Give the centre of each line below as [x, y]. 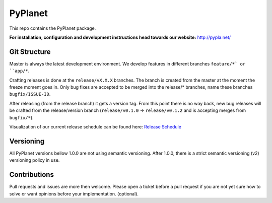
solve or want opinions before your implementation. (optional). [74, 193]
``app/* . [19, 71]
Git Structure [30, 52]
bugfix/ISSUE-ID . [30, 94]
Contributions [31, 175]
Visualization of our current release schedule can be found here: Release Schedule [95, 126]
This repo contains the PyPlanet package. [53, 28]
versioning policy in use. [35, 160]
